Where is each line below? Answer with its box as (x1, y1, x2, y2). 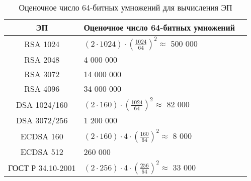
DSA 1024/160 (16, 98, 68, 110)
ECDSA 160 (20, 130, 63, 142)
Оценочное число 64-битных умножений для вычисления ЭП (19, 2, 232, 13)
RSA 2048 (24, 54, 60, 65)
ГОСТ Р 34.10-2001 (8, 161, 76, 173)
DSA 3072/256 (16, 114, 68, 126)
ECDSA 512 (20, 146, 63, 157)
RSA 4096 (24, 83, 60, 94)
